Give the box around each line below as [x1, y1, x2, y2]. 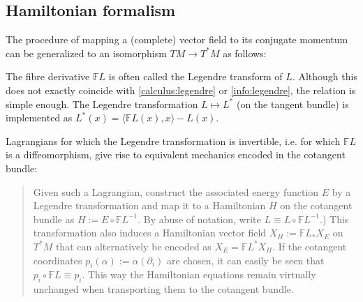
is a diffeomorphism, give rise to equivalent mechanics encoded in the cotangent [6, 147, 346, 162]
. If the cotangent [272, 239, 347, 253]
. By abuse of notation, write [138, 211, 261, 226]
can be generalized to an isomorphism [6, 45, 167, 60]
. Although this [292, 69, 357, 84]
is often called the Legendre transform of [108, 69, 283, 84]
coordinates [33, 252, 82, 267]
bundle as [33, 211, 75, 226]
